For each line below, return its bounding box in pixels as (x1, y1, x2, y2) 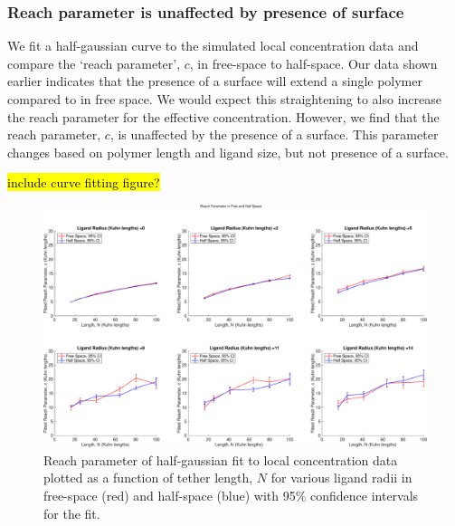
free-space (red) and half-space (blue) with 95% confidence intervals (43, 486, 419, 505)
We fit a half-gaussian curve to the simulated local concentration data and (7, 36, 419, 55)
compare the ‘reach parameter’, (7, 53, 181, 72)
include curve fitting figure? (7, 173, 160, 192)
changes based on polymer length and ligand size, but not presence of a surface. (7, 142, 449, 161)
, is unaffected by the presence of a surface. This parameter (109, 125, 439, 144)
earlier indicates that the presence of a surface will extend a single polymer (7, 72, 422, 91)
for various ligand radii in (270, 468, 412, 487)
